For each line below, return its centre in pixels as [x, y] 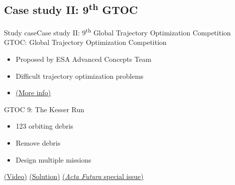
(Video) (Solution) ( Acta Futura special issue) [74, 176]
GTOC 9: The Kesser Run [44, 109]
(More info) [33, 92]
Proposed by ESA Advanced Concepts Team [83, 59]
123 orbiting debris [45, 126]
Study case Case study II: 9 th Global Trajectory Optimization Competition [117, 32]
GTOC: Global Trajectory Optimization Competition [85, 42]
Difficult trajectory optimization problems [80, 76]
